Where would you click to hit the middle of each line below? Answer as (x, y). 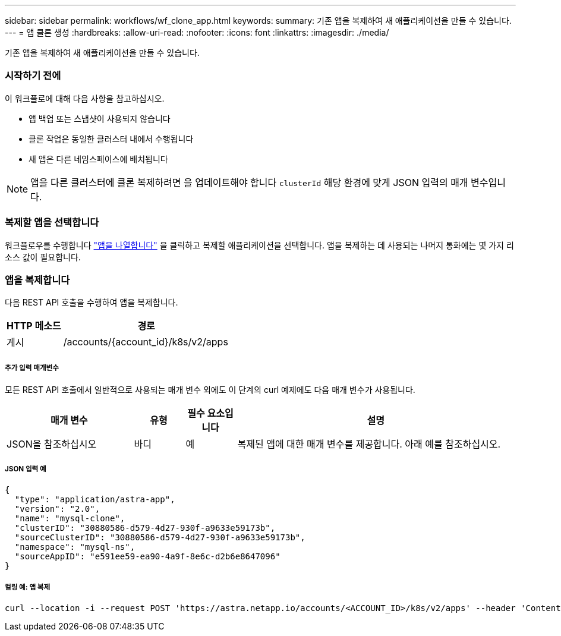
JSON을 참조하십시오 (52, 444)
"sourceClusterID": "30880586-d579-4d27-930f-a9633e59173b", (160, 537)
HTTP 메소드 (34, 326)
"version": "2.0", (57, 509)
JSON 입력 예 (26, 469)
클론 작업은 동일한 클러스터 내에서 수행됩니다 (111, 138)
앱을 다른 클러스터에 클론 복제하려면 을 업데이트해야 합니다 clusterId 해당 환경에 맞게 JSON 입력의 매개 (249, 182)
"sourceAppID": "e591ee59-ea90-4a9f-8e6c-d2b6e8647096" (147, 556)
